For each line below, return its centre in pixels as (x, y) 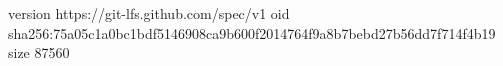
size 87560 (39, 52)
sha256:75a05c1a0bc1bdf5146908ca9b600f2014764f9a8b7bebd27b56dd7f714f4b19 (252, 32)
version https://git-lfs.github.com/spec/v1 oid (149, 13)
